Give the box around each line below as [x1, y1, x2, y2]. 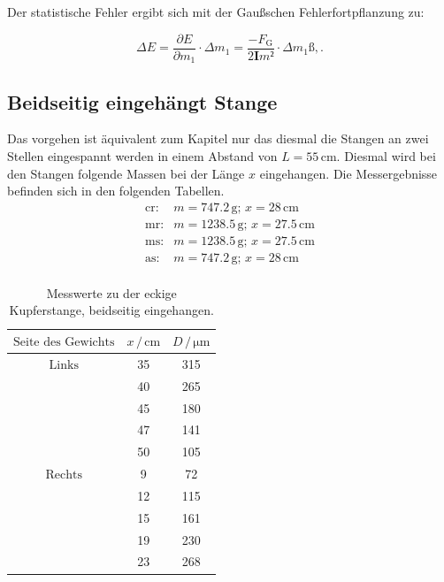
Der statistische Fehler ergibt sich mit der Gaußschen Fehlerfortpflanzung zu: [7, 3, 425, 20]
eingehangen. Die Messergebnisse [259, 164, 438, 182]
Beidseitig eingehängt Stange [7, 88, 278, 115]
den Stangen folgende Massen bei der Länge [7, 164, 245, 182]
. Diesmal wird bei [336, 146, 436, 165]
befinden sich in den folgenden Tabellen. [7, 181, 225, 200]
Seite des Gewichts [13, 336, 115, 349]
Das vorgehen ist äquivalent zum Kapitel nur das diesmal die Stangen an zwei [7, 129, 429, 148]
